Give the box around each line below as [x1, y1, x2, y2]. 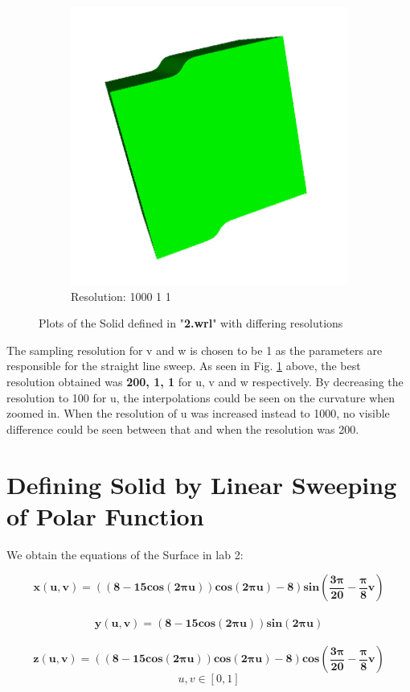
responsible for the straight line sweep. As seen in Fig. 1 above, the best [6, 357, 361, 374]
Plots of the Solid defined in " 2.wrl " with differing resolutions [39, 315, 343, 332]
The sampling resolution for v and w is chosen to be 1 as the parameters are [6, 341, 383, 358]
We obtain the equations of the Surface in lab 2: [6, 546, 244, 562]
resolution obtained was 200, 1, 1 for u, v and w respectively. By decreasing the [6, 373, 404, 389]
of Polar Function [6, 499, 204, 532]
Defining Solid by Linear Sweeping [6, 468, 397, 500]
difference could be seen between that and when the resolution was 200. [6, 420, 359, 437]
